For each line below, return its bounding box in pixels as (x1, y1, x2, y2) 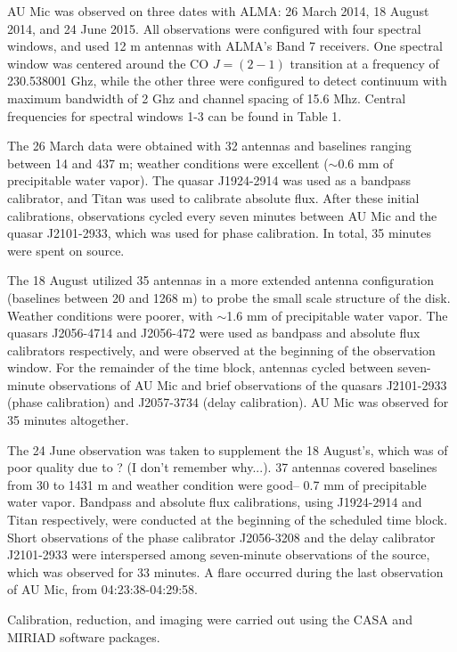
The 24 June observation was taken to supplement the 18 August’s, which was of (7, 440, 448, 459)
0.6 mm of (338, 153, 394, 172)
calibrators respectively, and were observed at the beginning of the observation (7, 340, 436, 359)
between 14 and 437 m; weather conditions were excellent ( (7, 153, 329, 172)
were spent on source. (7, 240, 125, 259)
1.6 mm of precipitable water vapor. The (226, 306, 448, 324)
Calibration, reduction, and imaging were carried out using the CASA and (7, 610, 412, 628)
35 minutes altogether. (7, 411, 129, 429)
